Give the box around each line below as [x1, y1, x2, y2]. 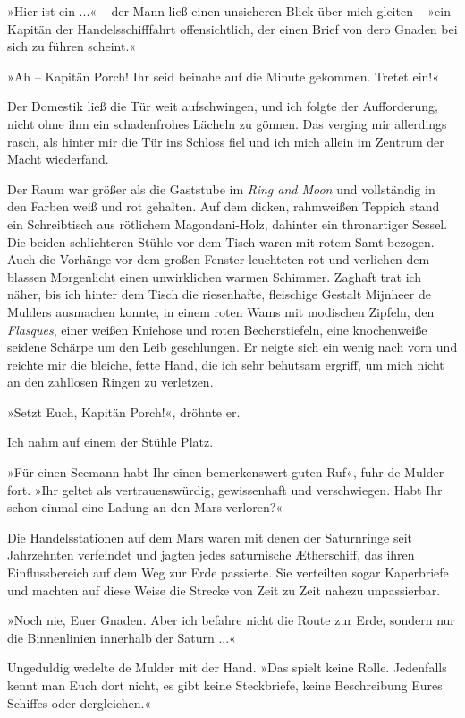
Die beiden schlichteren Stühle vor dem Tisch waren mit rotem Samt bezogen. [7, 232, 435, 251]
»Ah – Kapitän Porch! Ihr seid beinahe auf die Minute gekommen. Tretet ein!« [7, 66, 440, 85]
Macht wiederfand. [7, 150, 109, 168]
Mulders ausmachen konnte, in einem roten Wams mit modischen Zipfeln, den [7, 302, 435, 321]
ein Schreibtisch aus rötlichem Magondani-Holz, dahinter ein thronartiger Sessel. [7, 214, 448, 233]
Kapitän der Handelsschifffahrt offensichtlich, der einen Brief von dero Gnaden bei [7, 19, 458, 38]
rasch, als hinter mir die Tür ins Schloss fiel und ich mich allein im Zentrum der [7, 132, 444, 150]
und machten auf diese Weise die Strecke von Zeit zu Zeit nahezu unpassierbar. [7, 580, 441, 599]
